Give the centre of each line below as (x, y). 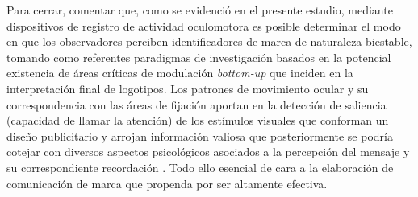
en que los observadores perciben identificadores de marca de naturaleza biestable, (209, 41)
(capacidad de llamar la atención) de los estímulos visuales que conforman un (198, 120)
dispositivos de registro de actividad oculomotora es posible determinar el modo (204, 25)
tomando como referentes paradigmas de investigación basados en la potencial (199, 57)
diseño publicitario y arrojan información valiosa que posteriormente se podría (200, 135)
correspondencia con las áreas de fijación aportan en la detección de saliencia (196, 104)
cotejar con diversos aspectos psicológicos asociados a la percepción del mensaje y (208, 152)
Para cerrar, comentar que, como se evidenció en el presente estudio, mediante (200, 10)
